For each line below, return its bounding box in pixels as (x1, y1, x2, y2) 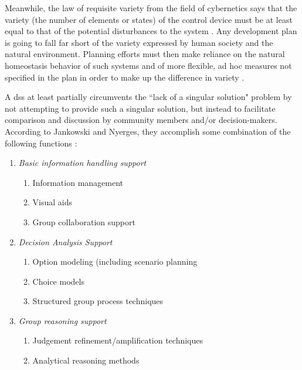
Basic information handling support (18, 156, 147, 169)
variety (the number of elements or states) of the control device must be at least (5, 13, 293, 25)
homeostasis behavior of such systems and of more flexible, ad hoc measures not (5, 59, 292, 71)
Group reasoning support (18, 314, 107, 326)
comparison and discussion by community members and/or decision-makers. (5, 114, 277, 126)
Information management (32, 176, 124, 188)
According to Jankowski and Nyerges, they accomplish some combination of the (5, 125, 291, 137)
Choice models (32, 275, 84, 287)
